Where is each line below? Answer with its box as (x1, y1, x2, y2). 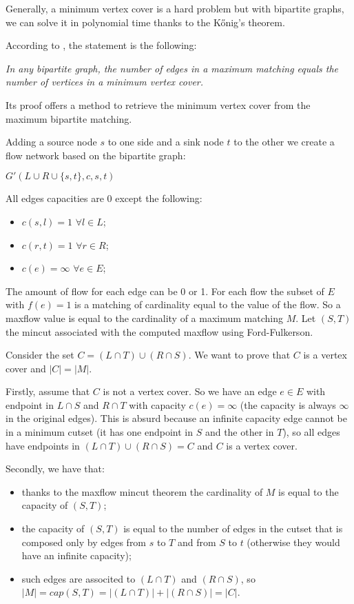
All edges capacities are (6, 191, 104, 205)
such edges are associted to (21, 571, 136, 585)
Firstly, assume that (6, 384, 90, 399)
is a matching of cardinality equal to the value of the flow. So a (74, 297, 341, 312)
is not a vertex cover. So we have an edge (103, 384, 277, 399)
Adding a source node (6, 134, 97, 149)
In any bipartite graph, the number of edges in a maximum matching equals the (6, 61, 338, 75)
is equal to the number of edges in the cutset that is (123, 521, 343, 536)
